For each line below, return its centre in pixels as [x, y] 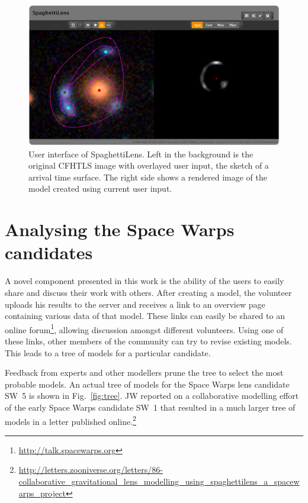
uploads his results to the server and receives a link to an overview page [135, 304]
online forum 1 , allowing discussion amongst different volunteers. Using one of [144, 328]
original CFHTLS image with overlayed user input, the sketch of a [149, 165]
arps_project [42, 493]
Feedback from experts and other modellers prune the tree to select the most [144, 373]
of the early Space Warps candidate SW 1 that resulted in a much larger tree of [150, 407]
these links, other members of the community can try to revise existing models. [148, 341]
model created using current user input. [100, 188]
